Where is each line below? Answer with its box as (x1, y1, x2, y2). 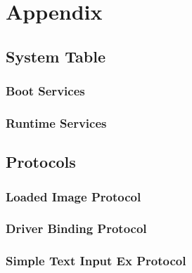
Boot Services (6, 82, 85, 100)
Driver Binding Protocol (6, 220, 147, 237)
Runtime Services (6, 114, 107, 131)
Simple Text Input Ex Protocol (6, 252, 186, 269)
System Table (6, 45, 106, 67)
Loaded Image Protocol (6, 187, 141, 205)
